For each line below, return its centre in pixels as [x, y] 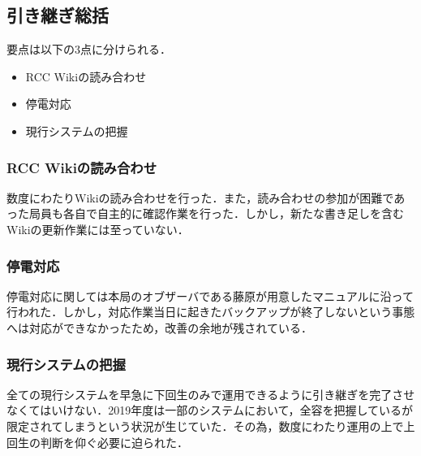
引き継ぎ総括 [58, 15]
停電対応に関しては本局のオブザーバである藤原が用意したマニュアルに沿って [210, 295]
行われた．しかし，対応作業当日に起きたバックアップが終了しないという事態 [211, 312]
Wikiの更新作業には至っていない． [98, 229]
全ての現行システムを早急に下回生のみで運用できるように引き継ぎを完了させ [211, 394]
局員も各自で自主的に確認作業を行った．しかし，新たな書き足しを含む [216, 213]
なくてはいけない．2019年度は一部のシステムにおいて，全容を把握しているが [210, 410]
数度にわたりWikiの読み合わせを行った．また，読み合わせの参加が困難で [200, 197]
